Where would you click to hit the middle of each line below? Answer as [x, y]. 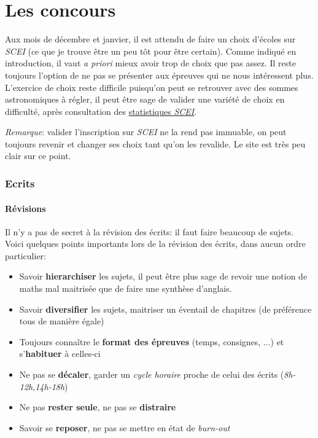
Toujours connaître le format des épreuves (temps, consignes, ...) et [152, 341]
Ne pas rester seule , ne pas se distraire [98, 407]
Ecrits [20, 183]
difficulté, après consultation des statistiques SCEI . [101, 111]
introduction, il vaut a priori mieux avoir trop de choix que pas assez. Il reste [150, 63]
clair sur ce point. [38, 156]
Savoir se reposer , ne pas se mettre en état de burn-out [125, 427]
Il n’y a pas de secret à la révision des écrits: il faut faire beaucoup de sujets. [149, 231]
